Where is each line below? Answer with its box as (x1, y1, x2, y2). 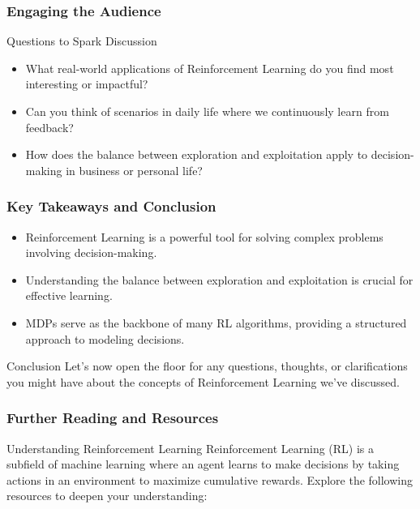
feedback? (25, 118, 74, 135)
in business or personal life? (66, 161, 203, 178)
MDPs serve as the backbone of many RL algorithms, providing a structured (25, 314, 407, 331)
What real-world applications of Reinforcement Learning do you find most (25, 59, 394, 76)
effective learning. (25, 287, 113, 304)
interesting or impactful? (25, 75, 148, 92)
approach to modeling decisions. (25, 330, 185, 347)
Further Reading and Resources (6, 408, 219, 428)
